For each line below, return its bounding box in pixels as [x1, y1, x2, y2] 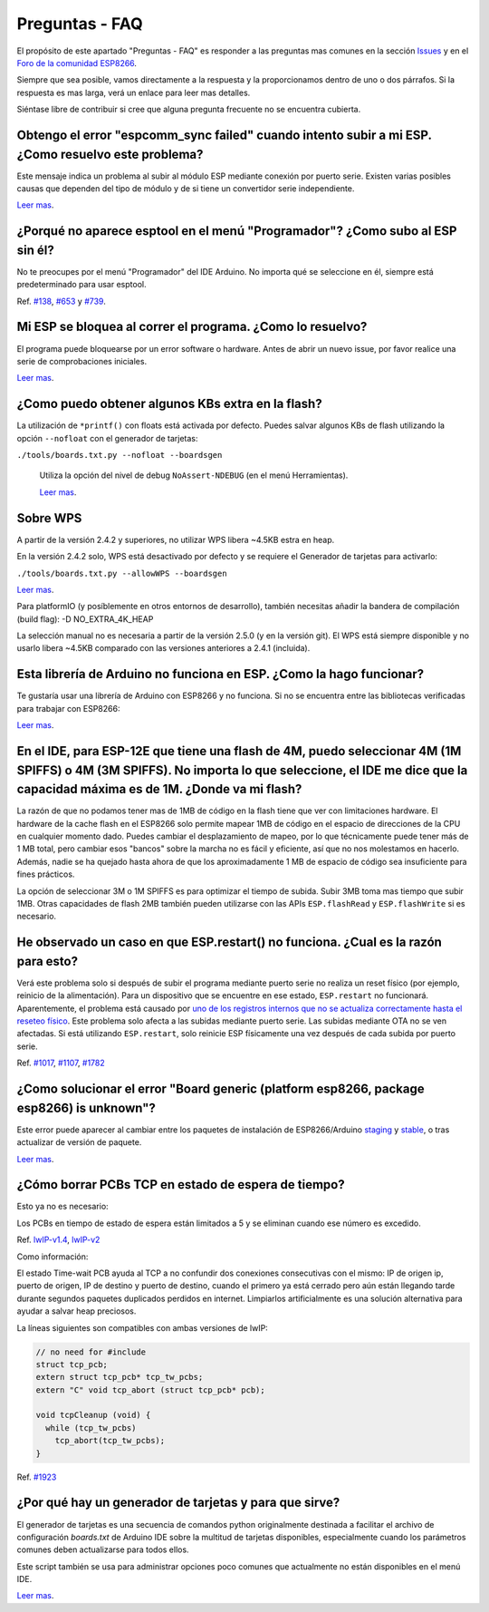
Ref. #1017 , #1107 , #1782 [16, 1057, 106, 1069]
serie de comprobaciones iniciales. [16, 355, 148, 366]
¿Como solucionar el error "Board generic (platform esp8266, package [16, 1082, 425, 1097]
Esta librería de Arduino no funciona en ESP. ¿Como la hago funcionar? [16, 666, 425, 682]
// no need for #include [35, 1346, 147, 1357]
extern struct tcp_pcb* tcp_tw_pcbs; [35, 1372, 204, 1383]
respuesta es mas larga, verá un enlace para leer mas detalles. [16, 87, 251, 98]
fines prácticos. [16, 869, 75, 879]
